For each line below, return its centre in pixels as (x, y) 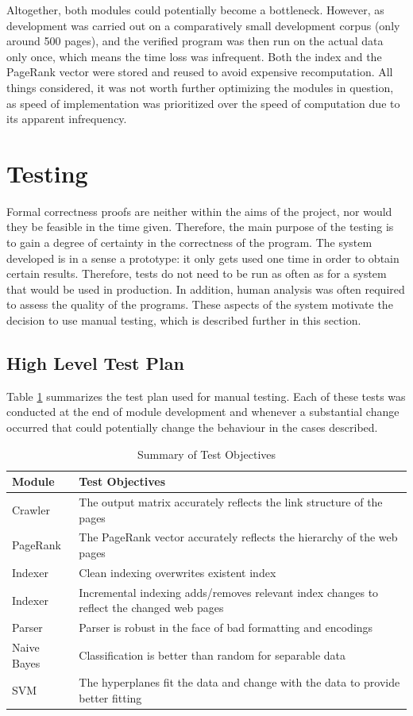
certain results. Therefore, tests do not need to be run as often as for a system (197, 273)
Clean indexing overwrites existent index (178, 572)
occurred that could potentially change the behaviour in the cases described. (192, 427)
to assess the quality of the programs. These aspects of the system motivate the (200, 304)
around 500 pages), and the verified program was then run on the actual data (195, 41)
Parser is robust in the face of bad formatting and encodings (226, 627)
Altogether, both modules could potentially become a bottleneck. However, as (195, 10)
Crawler (31, 509)
